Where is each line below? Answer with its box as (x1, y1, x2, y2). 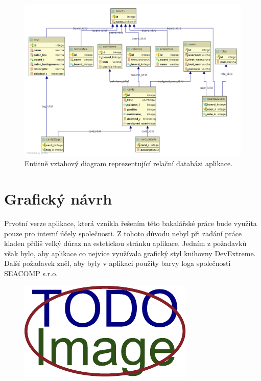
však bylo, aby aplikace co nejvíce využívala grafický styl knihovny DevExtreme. (4, 248, 256, 258)
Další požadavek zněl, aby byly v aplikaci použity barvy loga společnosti (4, 258, 231, 268)
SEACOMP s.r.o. (4, 267, 58, 278)
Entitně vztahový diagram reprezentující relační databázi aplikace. (25, 158, 233, 169)
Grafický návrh (4, 188, 112, 209)
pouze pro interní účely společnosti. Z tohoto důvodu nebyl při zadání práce (4, 228, 242, 238)
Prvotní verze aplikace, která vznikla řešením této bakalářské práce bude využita (4, 218, 257, 229)
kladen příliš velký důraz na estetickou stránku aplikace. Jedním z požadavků (4, 238, 247, 249)
